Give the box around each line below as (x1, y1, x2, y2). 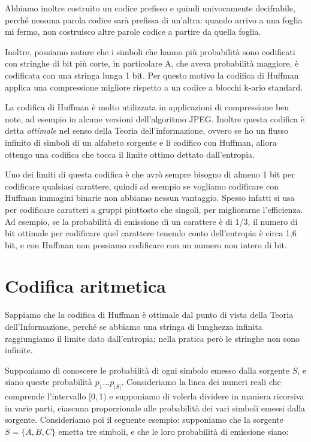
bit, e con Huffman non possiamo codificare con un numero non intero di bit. (5, 238, 287, 251)
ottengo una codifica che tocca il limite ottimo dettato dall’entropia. (5, 148, 255, 160)
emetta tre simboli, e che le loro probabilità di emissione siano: (58, 425, 289, 438)
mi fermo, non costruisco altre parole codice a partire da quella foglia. (5, 25, 261, 38)
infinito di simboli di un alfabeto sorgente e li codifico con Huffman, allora (5, 136, 277, 148)
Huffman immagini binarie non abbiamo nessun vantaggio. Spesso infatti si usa (5, 191, 295, 204)
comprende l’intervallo (5, 390, 86, 402)
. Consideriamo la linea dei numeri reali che (121, 375, 281, 388)
